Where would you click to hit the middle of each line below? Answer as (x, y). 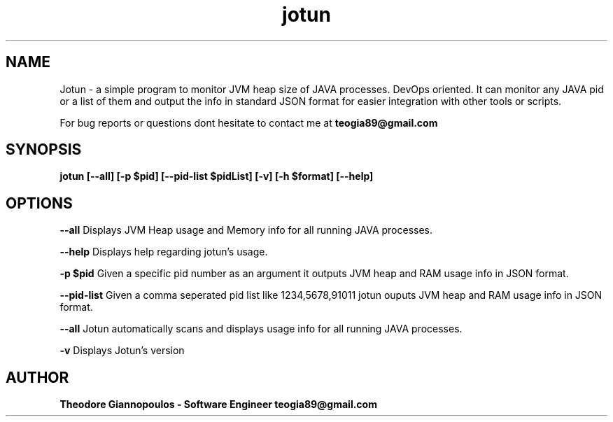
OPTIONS (39, 203)
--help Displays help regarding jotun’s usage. (164, 252)
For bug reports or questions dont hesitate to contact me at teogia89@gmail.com (249, 122)
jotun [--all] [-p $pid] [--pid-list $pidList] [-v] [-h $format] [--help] (217, 176)
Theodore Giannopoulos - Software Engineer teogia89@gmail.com (218, 405)
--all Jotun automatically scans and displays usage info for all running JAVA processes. (261, 329)
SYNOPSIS (44, 150)
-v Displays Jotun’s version (122, 351)
